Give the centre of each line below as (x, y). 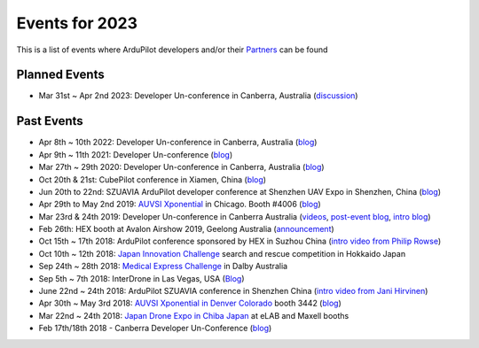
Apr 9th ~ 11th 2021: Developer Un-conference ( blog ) (136, 154)
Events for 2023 (77, 23)
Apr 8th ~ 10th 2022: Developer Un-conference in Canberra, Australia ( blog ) (178, 143)
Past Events (50, 121)
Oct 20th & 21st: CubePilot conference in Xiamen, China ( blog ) (152, 179)
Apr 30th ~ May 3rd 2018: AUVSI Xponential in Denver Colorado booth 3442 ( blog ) (190, 303)
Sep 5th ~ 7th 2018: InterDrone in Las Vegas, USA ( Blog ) (141, 278)
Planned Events (61, 75)
